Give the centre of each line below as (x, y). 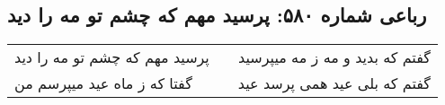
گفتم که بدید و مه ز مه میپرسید (334, 57)
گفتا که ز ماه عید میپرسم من (103, 83)
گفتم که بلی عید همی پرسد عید (334, 83)
